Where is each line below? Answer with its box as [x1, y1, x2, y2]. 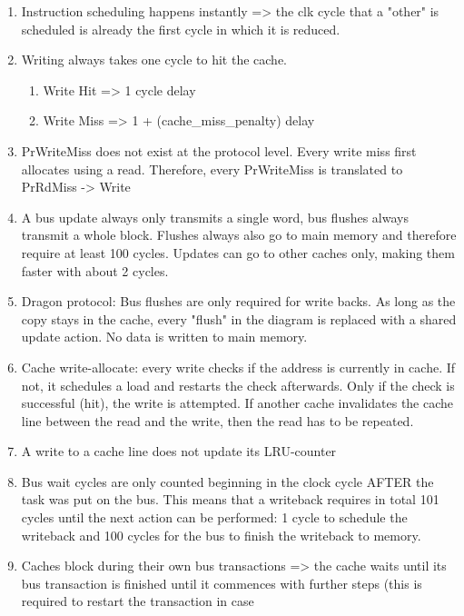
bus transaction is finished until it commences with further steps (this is [21, 573, 422, 592]
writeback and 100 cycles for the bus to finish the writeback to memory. [21, 525, 421, 544]
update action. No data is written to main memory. [21, 327, 308, 346]
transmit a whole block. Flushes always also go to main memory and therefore [21, 225, 457, 244]
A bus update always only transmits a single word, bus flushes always [21, 207, 409, 226]
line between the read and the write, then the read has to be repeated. [21, 411, 414, 430]
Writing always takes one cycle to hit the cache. [21, 50, 288, 69]
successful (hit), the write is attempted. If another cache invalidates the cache [21, 393, 454, 412]
